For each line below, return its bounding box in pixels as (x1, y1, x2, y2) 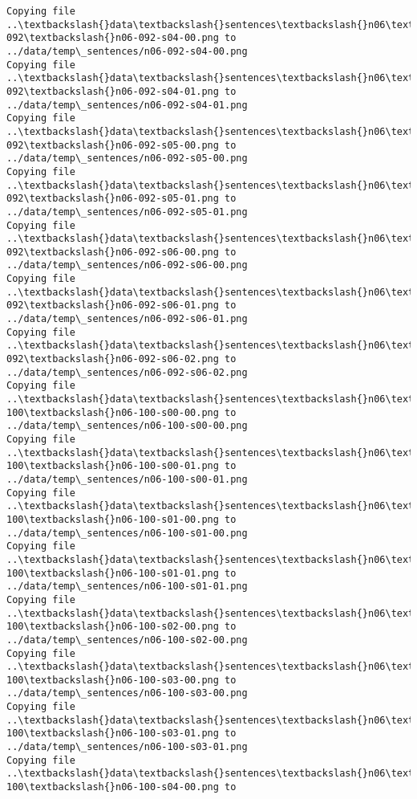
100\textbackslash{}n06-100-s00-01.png (6, 460, 219, 472)
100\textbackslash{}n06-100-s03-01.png (6, 728, 219, 740)
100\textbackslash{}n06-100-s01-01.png (6, 567, 219, 579)
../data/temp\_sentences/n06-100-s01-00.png (6, 527, 248, 539)
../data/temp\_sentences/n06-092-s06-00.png (6, 259, 248, 271)
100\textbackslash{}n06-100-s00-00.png (6, 406, 219, 418)
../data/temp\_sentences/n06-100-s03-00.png (6, 687, 248, 699)
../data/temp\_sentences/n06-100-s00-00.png (6, 420, 248, 432)
